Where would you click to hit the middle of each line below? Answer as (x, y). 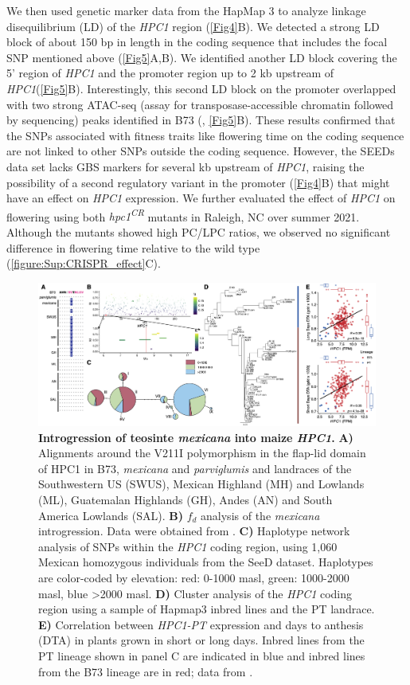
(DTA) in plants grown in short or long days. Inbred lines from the (201, 640)
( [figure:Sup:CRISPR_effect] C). (84, 263)
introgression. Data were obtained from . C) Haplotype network (194, 531)
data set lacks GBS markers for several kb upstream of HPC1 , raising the (185, 166)
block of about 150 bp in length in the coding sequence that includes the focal (197, 42)
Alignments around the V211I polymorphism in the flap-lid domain (202, 453)
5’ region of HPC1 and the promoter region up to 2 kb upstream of (170, 73)
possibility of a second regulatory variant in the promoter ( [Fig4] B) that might (198, 182)
